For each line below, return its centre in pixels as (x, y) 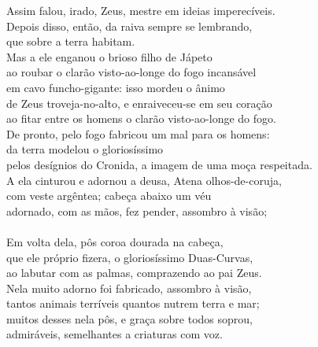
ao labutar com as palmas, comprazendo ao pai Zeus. (134, 273)
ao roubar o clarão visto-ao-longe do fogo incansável (131, 72)
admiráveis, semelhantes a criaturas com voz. (115, 334)
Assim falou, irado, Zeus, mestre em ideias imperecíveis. (141, 10)
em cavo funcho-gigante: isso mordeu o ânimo (116, 87)
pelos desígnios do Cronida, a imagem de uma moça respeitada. (159, 164)
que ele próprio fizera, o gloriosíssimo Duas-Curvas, (130, 257)
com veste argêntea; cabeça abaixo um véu (109, 196)
